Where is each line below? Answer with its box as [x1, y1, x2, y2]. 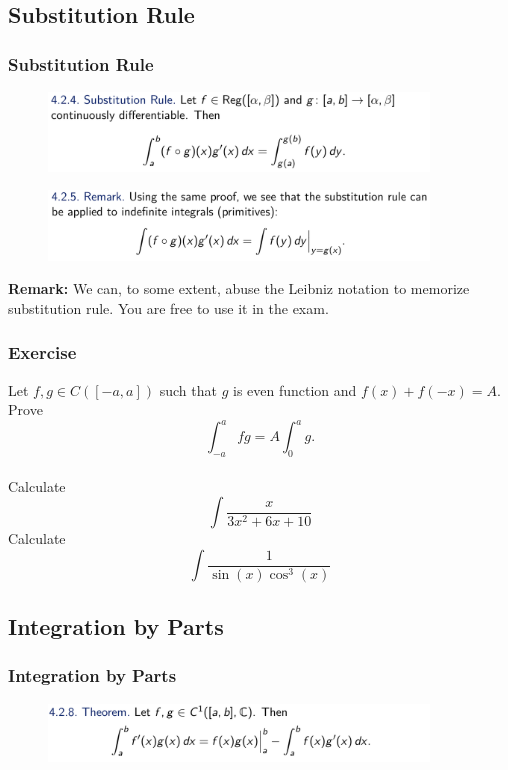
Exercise [8, 340, 77, 365]
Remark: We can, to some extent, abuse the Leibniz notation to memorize [8, 278, 470, 299]
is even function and [232, 379, 357, 400]
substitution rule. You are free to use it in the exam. [8, 297, 329, 318]
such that [159, 379, 217, 400]
